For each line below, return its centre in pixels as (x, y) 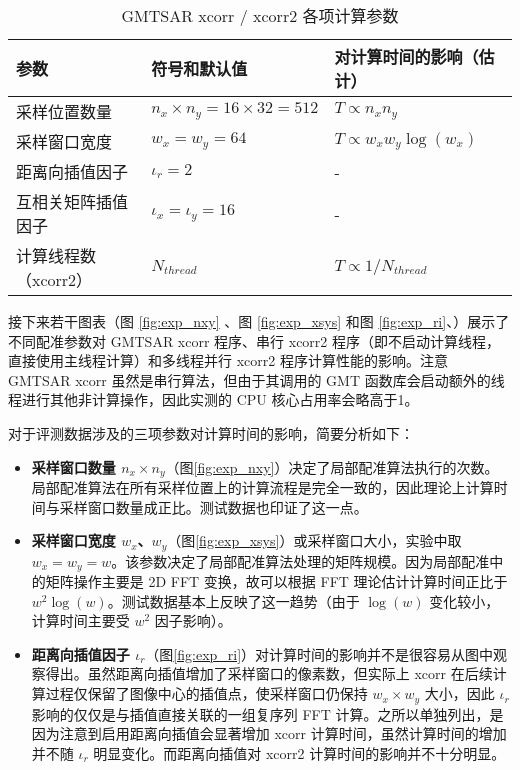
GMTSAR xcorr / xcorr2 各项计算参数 (260, 15)
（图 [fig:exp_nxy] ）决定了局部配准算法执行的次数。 (332, 466)
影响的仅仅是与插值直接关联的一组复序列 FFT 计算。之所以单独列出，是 (267, 713)
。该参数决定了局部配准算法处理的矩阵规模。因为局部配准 (300, 560)
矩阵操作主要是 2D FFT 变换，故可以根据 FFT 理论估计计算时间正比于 (276, 581)
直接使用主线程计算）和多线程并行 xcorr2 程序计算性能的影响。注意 (228, 360)
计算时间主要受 (80, 620)
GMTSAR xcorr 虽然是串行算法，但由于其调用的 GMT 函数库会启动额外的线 (256, 379)
